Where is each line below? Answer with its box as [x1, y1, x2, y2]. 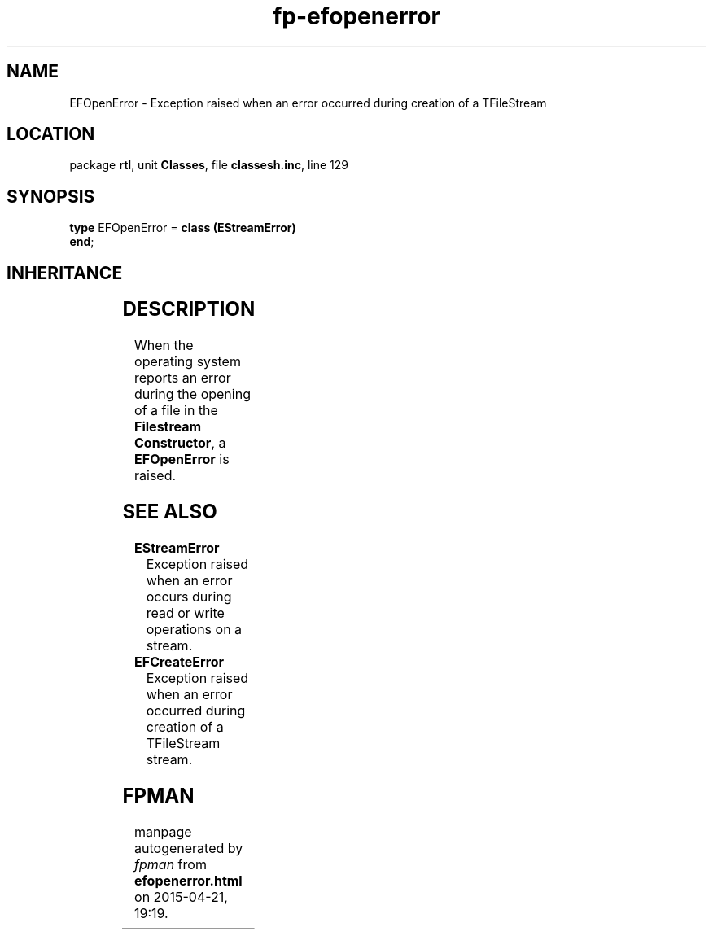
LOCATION [7, 124, 95, 145]
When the [134, 337, 194, 354]
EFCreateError [134, 653, 225, 670]
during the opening [134, 386, 251, 403]
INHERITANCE [7, 262, 123, 283]
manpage [134, 823, 192, 840]
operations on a [146, 620, 243, 637]
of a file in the [134, 402, 218, 419]
